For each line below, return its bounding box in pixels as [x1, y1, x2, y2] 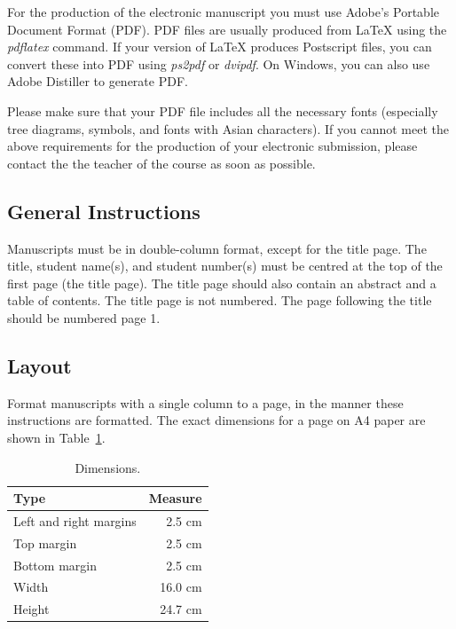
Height [13, 600, 50, 618]
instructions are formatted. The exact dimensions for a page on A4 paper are [7, 411, 426, 429]
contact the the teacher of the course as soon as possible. [7, 153, 316, 172]
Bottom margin [13, 555, 97, 574]
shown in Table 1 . [7, 428, 106, 446]
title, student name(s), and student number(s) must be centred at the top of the [7, 256, 443, 275]
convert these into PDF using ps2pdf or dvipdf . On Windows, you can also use [7, 54, 430, 73]
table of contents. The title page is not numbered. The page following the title [7, 291, 432, 310]
